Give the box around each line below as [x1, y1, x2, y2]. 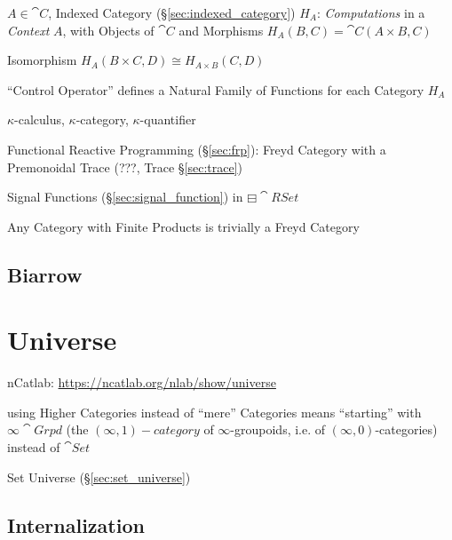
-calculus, [14, 110, 65, 129]
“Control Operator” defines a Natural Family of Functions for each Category [7, 80, 424, 99]
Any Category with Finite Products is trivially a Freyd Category [7, 217, 360, 235]
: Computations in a [316, 4, 425, 21]
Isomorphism [7, 51, 77, 69]
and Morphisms [178, 20, 264, 39]
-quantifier [139, 110, 196, 129]
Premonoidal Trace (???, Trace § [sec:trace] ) [7, 157, 243, 176]
